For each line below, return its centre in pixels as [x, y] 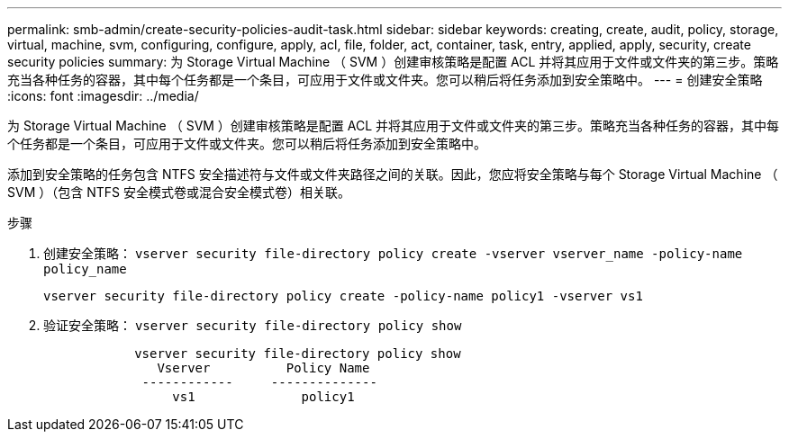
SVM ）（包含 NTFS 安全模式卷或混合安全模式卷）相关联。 [179, 192]
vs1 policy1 [263, 397]
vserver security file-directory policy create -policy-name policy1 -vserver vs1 [343, 296]
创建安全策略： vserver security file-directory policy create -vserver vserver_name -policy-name [393, 253]
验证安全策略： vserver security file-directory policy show [253, 325]
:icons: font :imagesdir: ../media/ [103, 96]
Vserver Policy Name [263, 368]
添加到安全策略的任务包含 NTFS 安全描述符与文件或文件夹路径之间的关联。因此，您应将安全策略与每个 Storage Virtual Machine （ [393, 174]
